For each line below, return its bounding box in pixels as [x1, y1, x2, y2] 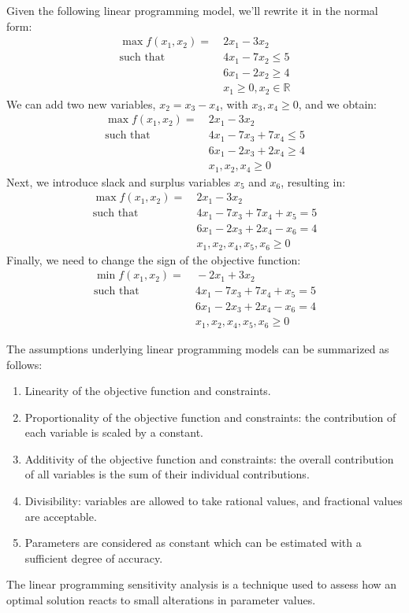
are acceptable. [24, 508, 97, 524]
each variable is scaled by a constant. [24, 424, 203, 441]
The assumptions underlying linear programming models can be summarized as [6, 340, 389, 356]
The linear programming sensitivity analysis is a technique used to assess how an [6, 576, 397, 593]
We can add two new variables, [6, 95, 156, 112]
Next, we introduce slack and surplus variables [6, 173, 231, 190]
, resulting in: [281, 173, 346, 190]
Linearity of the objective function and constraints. [24, 382, 271, 399]
